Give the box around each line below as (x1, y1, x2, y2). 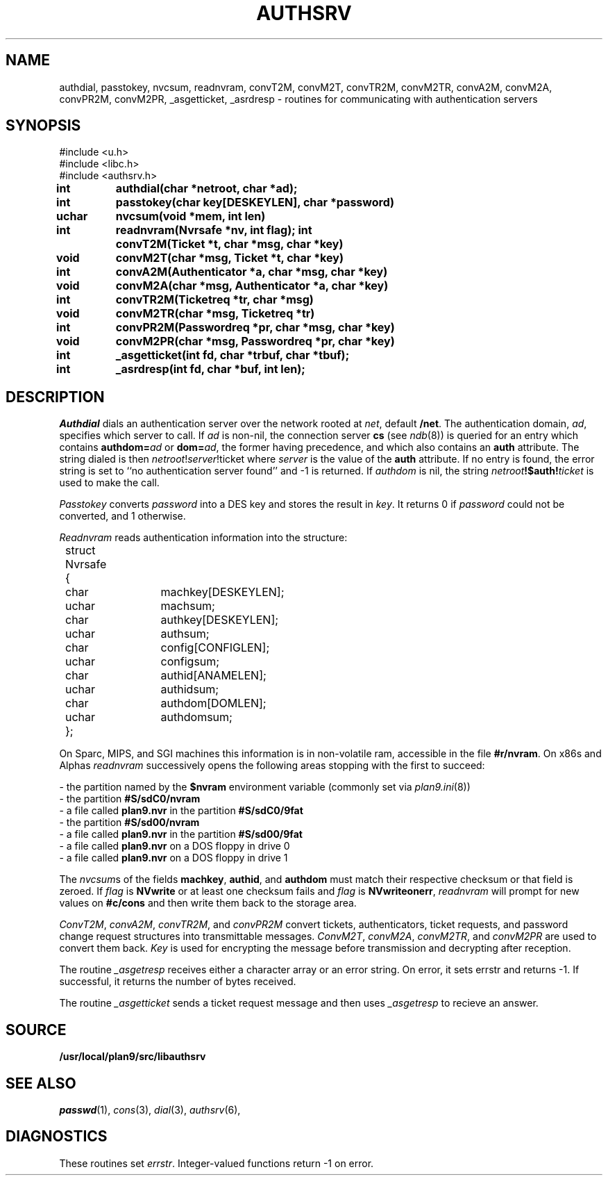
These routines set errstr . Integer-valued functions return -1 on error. (59, 1157, 374, 1169)
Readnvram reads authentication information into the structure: (59, 531, 348, 544)
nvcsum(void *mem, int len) (115, 209, 266, 224)
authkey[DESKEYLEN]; (160, 613, 279, 627)
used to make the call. (59, 477, 160, 489)
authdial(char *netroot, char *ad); (115, 181, 298, 196)
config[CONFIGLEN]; (160, 641, 270, 655)
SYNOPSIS (6, 117, 81, 135)
